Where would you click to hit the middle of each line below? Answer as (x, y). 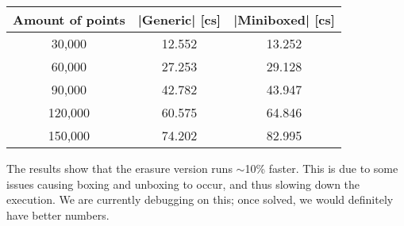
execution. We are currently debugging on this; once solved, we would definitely (200, 199)
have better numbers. (58, 215)
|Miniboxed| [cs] (284, 19)
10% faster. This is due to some (321, 168)
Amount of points (69, 19)
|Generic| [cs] (179, 19)
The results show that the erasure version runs (119, 168)
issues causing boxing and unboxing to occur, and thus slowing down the (183, 184)
